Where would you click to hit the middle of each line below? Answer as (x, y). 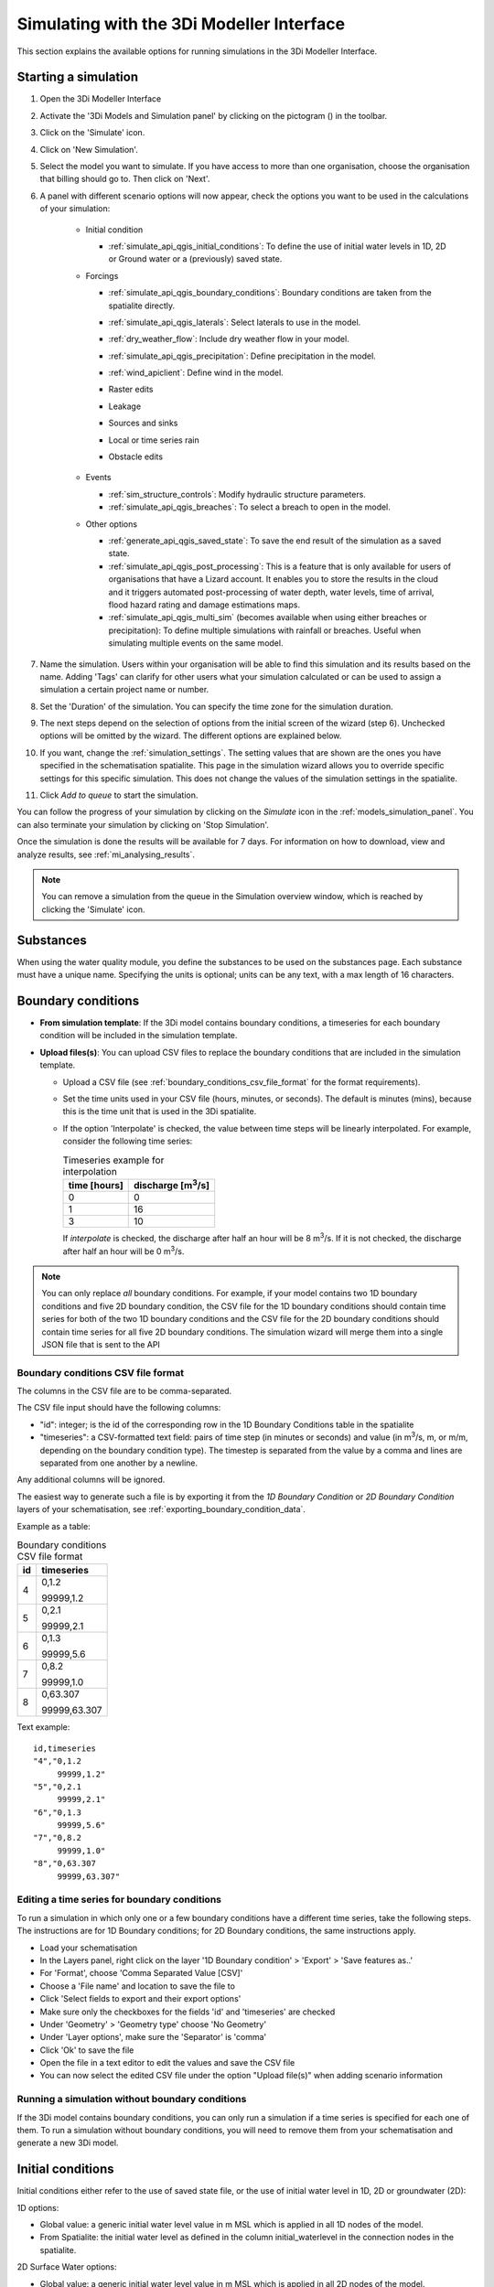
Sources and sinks (143, 423)
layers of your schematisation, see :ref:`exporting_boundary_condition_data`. (161, 1509)
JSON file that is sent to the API (101, 1344)
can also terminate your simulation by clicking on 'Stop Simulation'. (143, 824)
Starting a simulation (78, 77)
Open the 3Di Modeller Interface (101, 99)
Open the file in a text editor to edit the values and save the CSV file (167, 2063)
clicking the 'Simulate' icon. (93, 909)
